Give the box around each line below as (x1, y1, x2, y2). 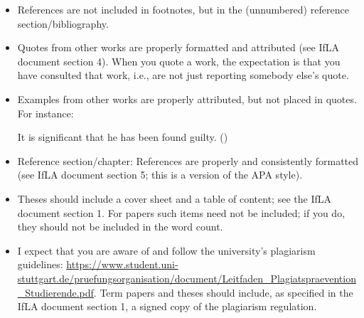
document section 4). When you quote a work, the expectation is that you (17, 53, 341, 68)
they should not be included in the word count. (17, 219, 223, 234)
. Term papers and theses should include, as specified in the (93, 285, 353, 300)
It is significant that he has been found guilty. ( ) (17, 129, 228, 144)
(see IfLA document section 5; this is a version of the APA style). (17, 167, 303, 182)
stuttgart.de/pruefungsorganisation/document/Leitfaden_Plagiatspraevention (17, 270, 356, 285)
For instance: (17, 105, 74, 120)
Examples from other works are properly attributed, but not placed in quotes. (17, 91, 357, 106)
